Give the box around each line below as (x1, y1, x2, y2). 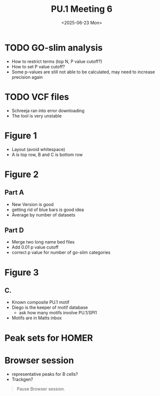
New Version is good (11, 201, 54, 207)
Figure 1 (4, 130, 37, 141)
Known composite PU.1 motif (11, 299, 69, 305)
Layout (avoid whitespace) (11, 146, 66, 152)
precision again (11, 74, 43, 80)
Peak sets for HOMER (4, 332, 93, 343)
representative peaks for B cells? (11, 371, 78, 377)
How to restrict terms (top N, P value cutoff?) (11, 58, 103, 64)
